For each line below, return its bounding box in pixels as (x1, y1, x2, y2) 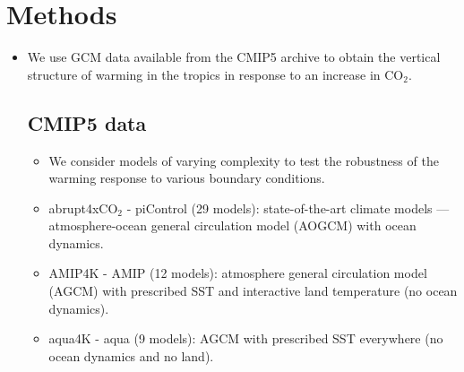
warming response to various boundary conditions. (48, 169, 325, 187)
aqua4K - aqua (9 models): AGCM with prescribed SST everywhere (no (48, 329, 443, 348)
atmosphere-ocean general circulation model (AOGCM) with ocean (48, 216, 417, 235)
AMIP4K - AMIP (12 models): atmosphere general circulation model (48, 264, 427, 282)
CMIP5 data (27, 108, 147, 136)
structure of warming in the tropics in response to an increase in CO (27, 65, 404, 83)
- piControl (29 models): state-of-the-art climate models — (126, 198, 450, 217)
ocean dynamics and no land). (48, 346, 214, 365)
